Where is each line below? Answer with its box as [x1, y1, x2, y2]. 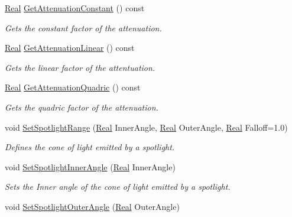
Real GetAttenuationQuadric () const [5, 81, 141, 93]
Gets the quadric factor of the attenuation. [5, 101, 158, 113]
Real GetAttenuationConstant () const [5, 2, 145, 14]
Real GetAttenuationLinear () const [5, 41, 135, 54]
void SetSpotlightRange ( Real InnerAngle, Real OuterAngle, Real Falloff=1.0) [5, 121, 288, 133]
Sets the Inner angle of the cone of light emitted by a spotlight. [5, 180, 231, 193]
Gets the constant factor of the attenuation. [5, 21, 162, 34]
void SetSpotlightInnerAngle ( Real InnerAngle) [5, 160, 176, 173]
